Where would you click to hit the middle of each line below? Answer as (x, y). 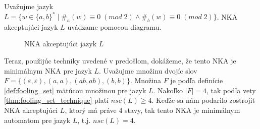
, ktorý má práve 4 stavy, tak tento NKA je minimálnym (152, 110)
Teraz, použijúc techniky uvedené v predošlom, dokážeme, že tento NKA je (120, 61)
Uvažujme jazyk (29, 6)
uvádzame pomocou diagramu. (114, 26)
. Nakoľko (168, 90)
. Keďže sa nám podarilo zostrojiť (203, 100)
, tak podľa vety (231, 90)
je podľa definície (197, 80)
